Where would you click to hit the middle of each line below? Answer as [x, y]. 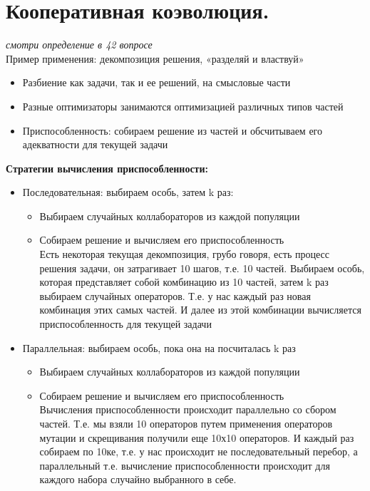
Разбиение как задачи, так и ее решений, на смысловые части [156, 82]
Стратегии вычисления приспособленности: [107, 168]
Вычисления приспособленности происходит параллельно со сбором [188, 409]
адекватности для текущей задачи [95, 144]
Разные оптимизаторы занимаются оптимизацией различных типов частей [183, 106]
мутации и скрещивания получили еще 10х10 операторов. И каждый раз [197, 437]
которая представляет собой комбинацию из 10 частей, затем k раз [184, 282]
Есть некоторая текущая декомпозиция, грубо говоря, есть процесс [184, 254]
